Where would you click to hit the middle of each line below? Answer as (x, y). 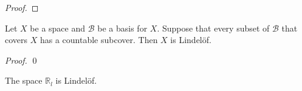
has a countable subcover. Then (99, 40)
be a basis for (122, 28)
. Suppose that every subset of (213, 28)
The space (24, 80)
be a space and (58, 28)
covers (16, 40)
